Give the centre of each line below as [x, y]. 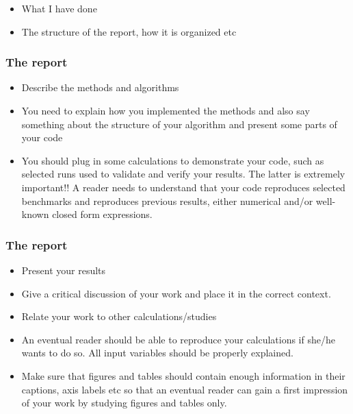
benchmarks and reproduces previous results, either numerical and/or [167, 200]
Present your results [64, 270]
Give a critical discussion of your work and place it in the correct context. [176, 293]
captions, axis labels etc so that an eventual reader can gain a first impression [185, 389]
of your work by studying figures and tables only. [124, 403]
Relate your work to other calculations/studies [119, 316]
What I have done [59, 8]
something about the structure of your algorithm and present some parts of [179, 124]
